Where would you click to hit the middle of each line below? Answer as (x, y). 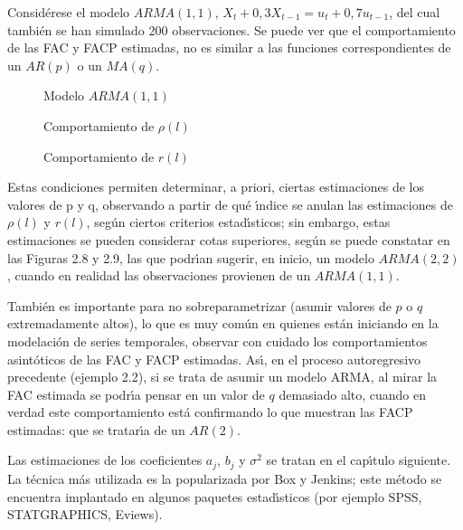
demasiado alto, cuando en (353, 394)
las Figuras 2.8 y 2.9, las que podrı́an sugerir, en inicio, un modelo (191, 257)
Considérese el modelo (69, 12)
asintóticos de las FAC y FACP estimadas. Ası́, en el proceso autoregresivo (214, 359)
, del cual (415, 12)
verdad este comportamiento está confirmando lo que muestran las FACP (210, 412)
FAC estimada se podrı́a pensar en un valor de (136, 394)
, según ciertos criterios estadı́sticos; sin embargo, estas (238, 222)
